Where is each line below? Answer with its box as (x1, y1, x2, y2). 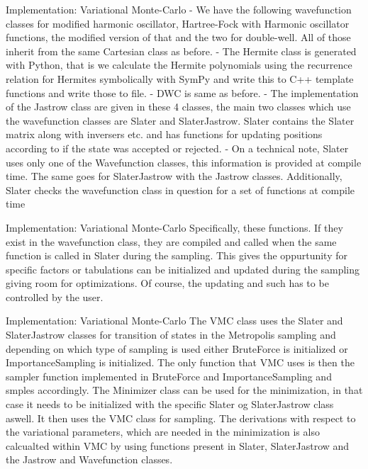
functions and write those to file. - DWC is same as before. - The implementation (6, 85, 359, 100)
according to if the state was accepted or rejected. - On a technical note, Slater (6, 140, 349, 155)
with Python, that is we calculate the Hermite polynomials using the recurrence (6, 57, 352, 72)
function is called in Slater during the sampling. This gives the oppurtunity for (6, 248, 347, 263)
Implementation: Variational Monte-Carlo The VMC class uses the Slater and (6, 313, 343, 328)
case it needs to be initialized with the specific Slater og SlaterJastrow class (6, 397, 334, 412)
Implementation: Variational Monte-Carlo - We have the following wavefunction (6, 2, 352, 16)
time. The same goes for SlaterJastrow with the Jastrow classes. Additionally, (6, 169, 342, 183)
